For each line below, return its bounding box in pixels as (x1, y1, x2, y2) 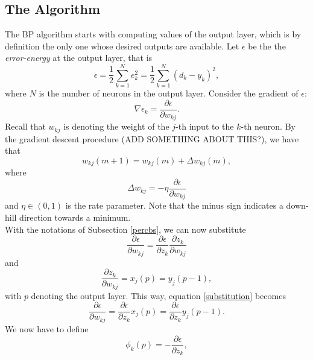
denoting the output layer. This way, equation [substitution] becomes (31, 289, 286, 302)
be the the (248, 39, 286, 52)
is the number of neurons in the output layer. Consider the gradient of (39, 87, 299, 99)
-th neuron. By (241, 120, 296, 133)
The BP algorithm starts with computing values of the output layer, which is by (5, 28, 302, 40)
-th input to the (175, 120, 234, 133)
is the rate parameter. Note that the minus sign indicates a (65, 199, 283, 212)
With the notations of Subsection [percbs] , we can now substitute (5, 223, 246, 235)
